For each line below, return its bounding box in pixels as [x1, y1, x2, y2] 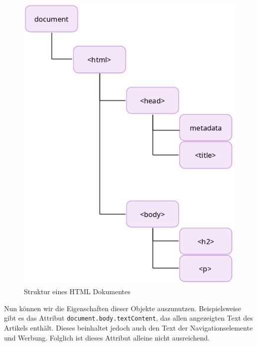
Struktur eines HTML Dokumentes [24, 286, 130, 297]
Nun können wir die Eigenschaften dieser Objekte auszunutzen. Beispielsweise [4, 303, 241, 313]
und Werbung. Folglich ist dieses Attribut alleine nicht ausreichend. [4, 332, 210, 343]
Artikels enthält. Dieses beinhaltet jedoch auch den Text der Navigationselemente [4, 323, 253, 333]
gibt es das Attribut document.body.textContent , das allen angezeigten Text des [4, 313, 253, 323]
